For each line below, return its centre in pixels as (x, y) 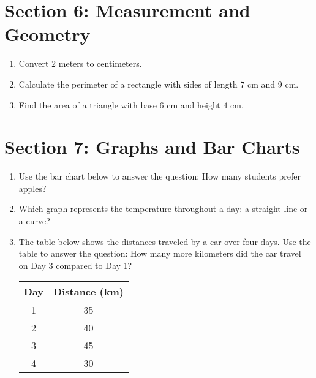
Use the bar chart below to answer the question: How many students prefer (160, 176)
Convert (34, 63)
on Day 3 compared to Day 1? (75, 265)
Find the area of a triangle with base (88, 104)
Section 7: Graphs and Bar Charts (152, 147)
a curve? (34, 221)
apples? (32, 188)
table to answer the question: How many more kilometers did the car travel (160, 253)
